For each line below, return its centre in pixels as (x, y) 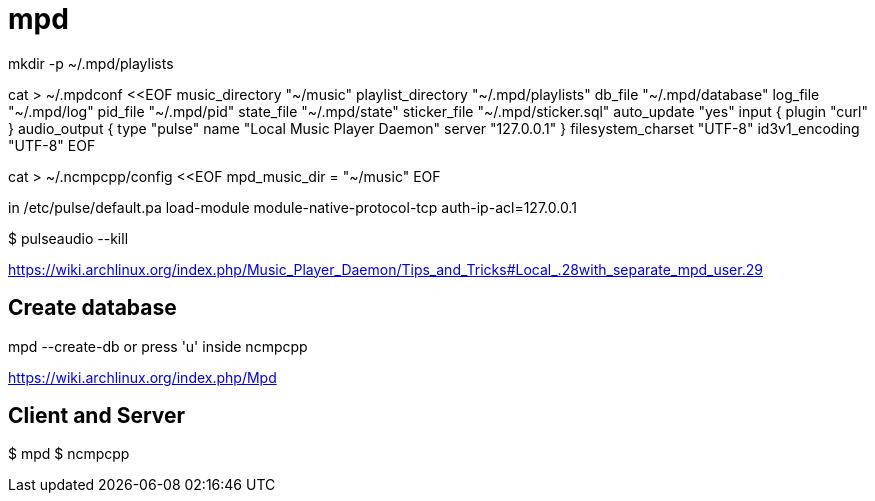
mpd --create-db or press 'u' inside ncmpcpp (158, 346)
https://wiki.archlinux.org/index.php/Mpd (142, 377)
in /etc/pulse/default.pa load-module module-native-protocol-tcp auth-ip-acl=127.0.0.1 (292, 207)
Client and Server (97, 416)
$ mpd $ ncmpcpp (69, 454)
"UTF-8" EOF (52, 145)
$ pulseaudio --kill (68, 238)
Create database (92, 308)
